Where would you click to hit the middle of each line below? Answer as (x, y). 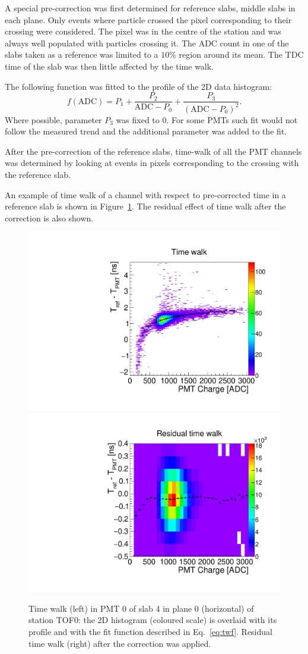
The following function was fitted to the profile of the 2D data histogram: (139, 86)
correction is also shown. (49, 218)
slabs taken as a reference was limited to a (82, 54)
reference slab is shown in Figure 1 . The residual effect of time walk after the (145, 206)
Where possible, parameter (53, 119)
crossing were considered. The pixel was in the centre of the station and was (143, 31)
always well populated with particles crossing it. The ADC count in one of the (147, 43)
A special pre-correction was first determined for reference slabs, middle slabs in (150, 8)
